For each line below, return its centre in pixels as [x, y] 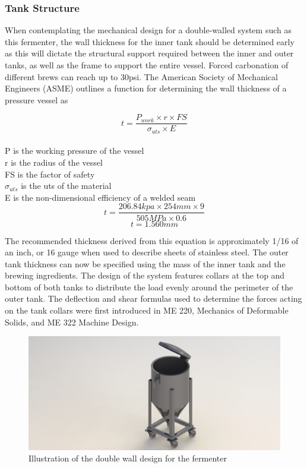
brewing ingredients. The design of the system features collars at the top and [145, 275]
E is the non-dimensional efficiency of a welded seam [100, 197]
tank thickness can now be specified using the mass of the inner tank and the [145, 263]
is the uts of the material [66, 186]
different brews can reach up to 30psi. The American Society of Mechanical [141, 76]
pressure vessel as [37, 99]
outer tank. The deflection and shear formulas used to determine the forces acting [153, 298]
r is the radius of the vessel [54, 162]
